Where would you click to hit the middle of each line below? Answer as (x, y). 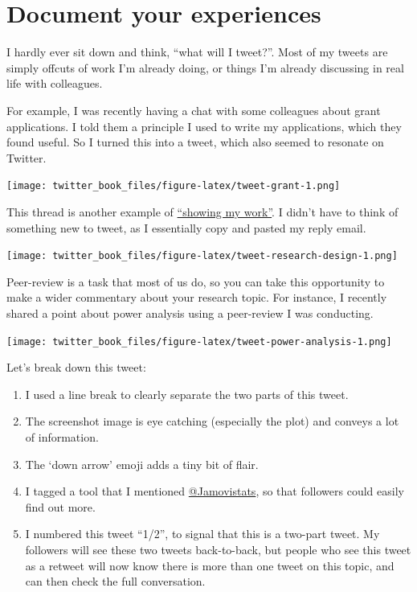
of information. (62, 437)
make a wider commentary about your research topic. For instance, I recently (197, 297)
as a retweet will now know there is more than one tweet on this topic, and (210, 565)
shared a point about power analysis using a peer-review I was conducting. (190, 312)
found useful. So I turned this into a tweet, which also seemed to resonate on (195, 142)
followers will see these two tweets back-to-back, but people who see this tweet (218, 549)
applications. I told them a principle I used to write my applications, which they (204, 126)
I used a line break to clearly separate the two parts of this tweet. (187, 394)
